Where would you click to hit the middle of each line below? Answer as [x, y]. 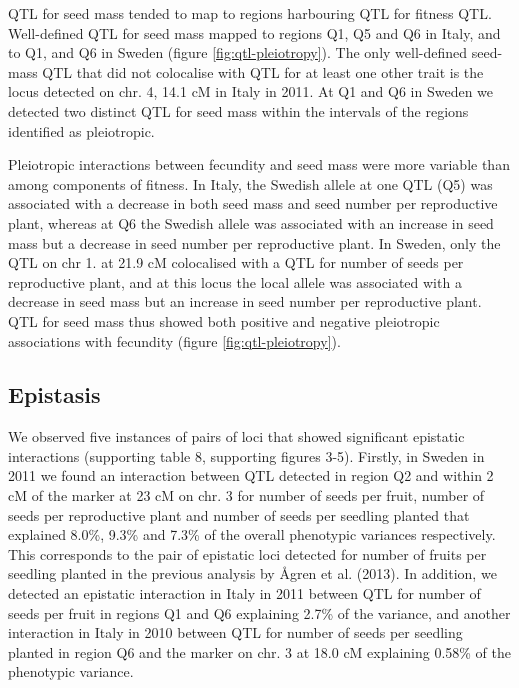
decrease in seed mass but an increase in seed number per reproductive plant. [245, 301]
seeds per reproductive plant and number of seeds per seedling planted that [239, 514]
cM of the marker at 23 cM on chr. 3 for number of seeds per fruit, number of [246, 495]
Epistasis [54, 394]
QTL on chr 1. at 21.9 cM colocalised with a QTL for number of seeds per [236, 262]
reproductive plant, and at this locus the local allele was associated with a [235, 281]
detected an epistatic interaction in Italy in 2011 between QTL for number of [244, 593]
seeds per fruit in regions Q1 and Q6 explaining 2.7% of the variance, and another [259, 612]
